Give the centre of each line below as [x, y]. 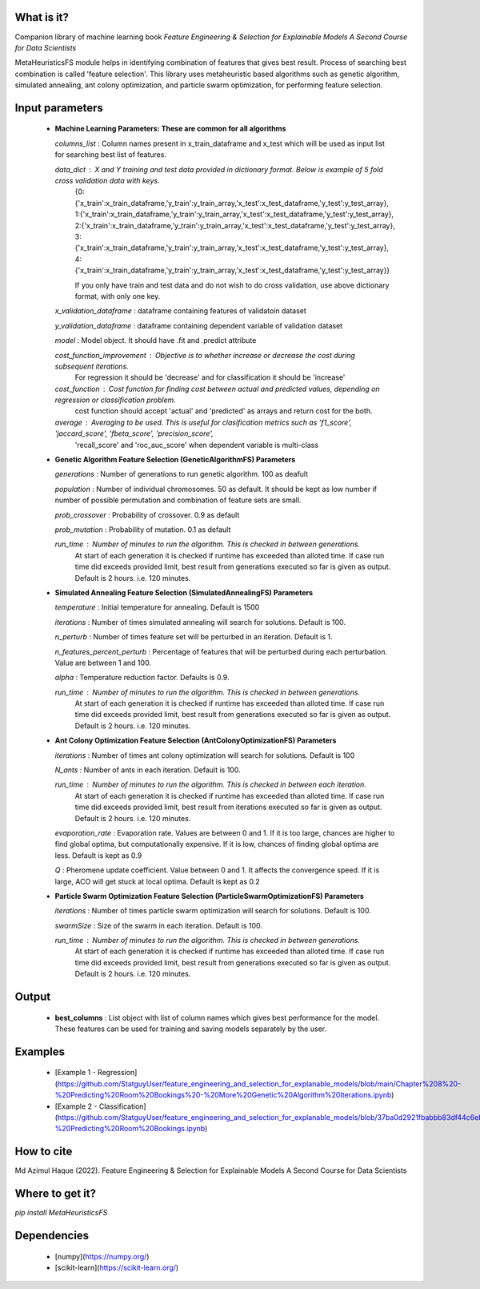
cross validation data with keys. [107, 181]
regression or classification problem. [115, 400]
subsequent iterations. [92, 366]
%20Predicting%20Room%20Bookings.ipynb [130, 1129]
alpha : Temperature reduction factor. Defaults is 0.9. [142, 678]
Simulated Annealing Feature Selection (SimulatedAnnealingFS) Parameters [184, 592]
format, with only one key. [118, 296]
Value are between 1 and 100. [103, 663]
